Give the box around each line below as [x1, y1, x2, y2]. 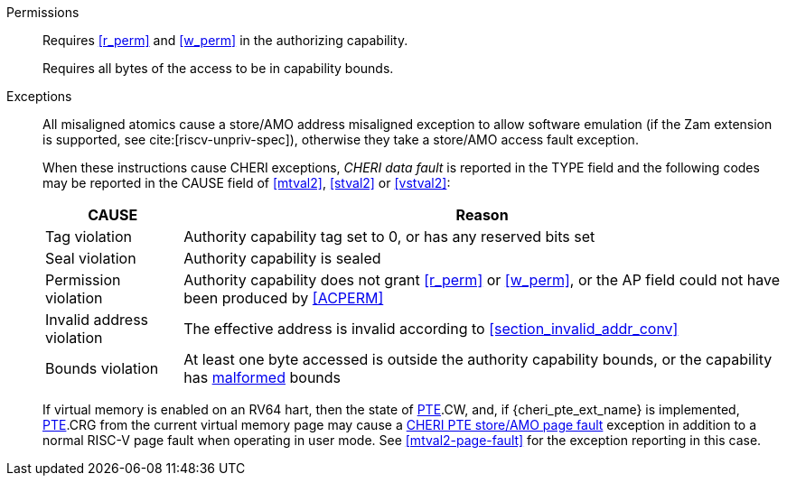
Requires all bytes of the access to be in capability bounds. [42, 60, 394, 76]
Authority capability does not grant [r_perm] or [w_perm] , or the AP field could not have [183, 271, 781, 289]
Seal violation [45, 249, 136, 267]
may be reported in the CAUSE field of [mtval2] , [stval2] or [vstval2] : [42, 175, 451, 190]
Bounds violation [45, 359, 159, 377]
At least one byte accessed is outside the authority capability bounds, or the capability [183, 350, 773, 368]
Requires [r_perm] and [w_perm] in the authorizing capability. [42, 33, 408, 48]
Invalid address [45, 311, 149, 329]
